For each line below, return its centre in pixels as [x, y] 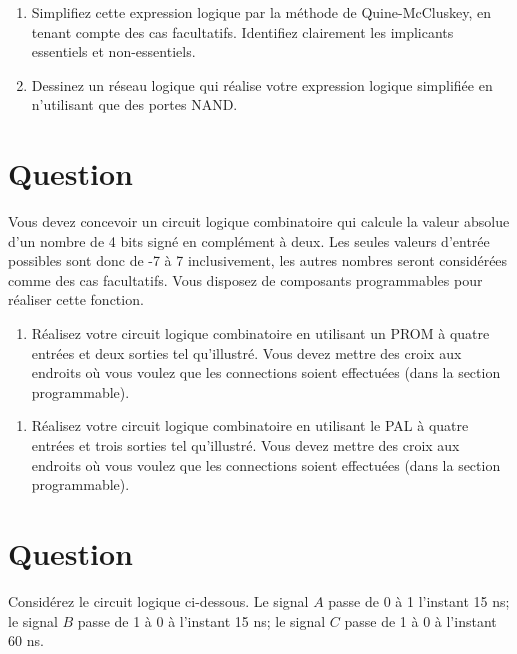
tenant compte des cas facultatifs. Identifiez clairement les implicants [242, 31]
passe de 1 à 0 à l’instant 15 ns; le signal [201, 620]
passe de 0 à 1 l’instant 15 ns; [419, 600]
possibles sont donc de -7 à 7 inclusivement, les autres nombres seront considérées [258, 260]
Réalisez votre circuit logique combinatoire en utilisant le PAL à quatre [250, 425]
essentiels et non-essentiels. [113, 51]
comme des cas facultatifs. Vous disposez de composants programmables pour [245, 279]
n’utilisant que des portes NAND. [134, 104]
